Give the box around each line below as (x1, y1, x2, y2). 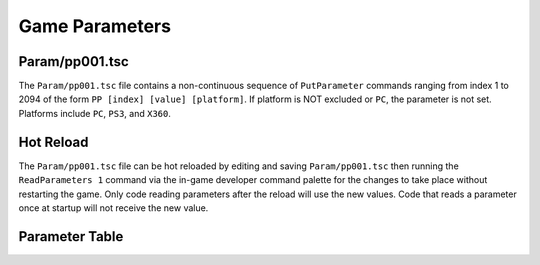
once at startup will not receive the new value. (18, 201, 209, 214)
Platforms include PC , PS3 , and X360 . (18, 107, 172, 119)
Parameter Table (18, 228, 124, 245)
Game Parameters (18, 15, 172, 37)
